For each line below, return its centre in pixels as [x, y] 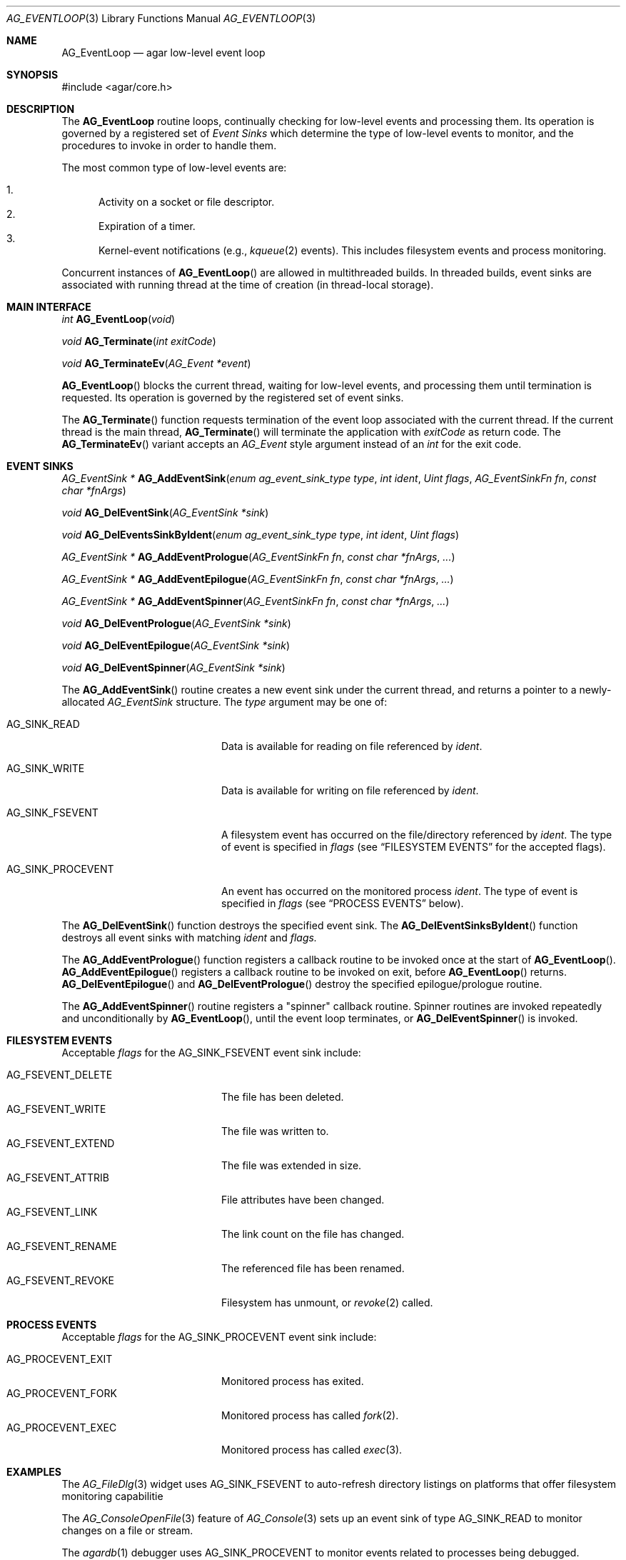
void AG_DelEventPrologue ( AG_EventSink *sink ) [176, 623]
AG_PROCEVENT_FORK [62, 1393]
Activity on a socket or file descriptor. [187, 202]
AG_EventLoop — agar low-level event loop [163, 52]
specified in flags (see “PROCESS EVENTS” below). [343, 903]
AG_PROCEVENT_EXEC [62, 1427]
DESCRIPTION [41, 109]
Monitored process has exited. [293, 1381]
